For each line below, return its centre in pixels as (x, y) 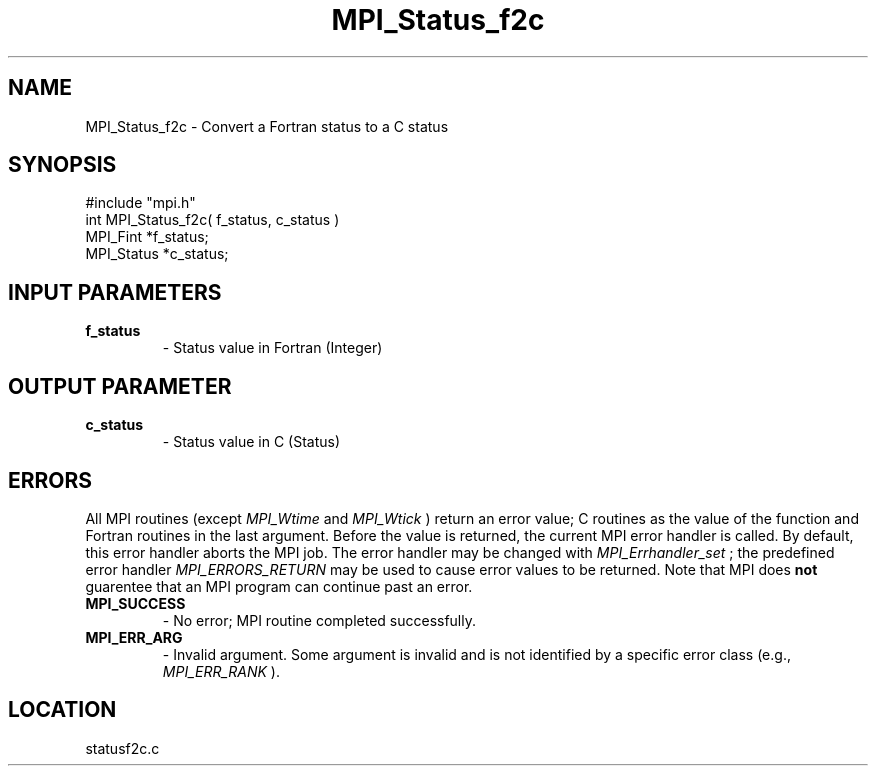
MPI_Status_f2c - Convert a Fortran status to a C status (267, 126)
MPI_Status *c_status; (157, 254)
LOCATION (62, 710)
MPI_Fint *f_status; (147, 237)
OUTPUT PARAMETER (120, 386)
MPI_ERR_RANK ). (221, 671)
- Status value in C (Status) (251, 442)
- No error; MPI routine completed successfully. (319, 620)
